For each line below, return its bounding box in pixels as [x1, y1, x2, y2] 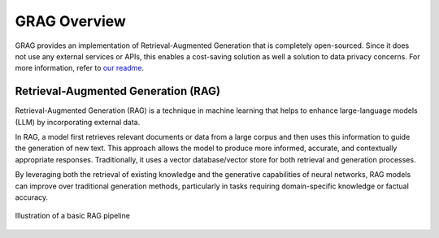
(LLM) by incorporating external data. [15, 117, 141, 127]
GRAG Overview [15, 12, 126, 30]
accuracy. [15, 192, 49, 202]
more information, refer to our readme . [15, 63, 145, 73]
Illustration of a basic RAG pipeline [15, 211, 130, 221]
